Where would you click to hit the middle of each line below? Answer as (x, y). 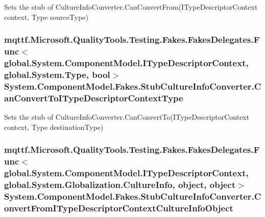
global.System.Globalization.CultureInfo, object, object (120, 184)
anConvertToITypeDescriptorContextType (94, 98)
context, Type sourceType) (46, 17)
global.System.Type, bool (57, 74)
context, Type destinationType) (54, 127)
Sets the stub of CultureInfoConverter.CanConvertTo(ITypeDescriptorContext (127, 117)
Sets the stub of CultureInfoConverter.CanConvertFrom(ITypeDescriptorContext (131, 7)
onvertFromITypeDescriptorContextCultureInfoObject (119, 208)
